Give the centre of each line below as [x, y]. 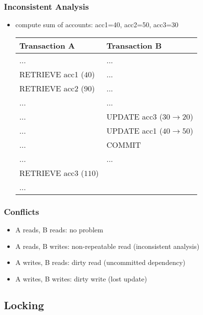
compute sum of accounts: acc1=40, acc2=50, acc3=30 [97, 25]
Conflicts [22, 211]
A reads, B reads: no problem [59, 230]
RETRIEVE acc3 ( [52, 173]
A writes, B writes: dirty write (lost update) [81, 278]
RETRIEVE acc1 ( [52, 74]
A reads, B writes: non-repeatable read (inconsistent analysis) [107, 246]
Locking [24, 305]
